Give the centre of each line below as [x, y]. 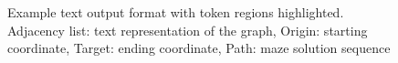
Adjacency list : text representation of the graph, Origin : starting [188, 30]
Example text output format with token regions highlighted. [176, 12]
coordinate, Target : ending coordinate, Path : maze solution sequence [199, 48]
